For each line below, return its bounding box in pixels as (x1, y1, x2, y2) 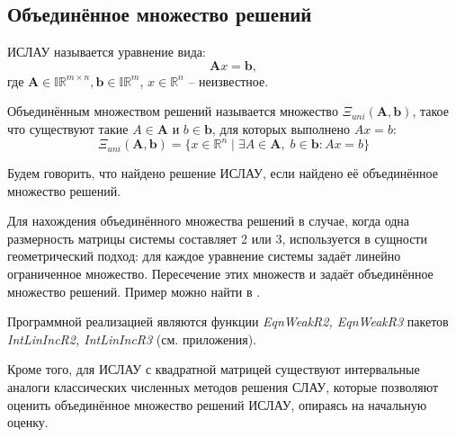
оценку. (7, 413, 49, 432)
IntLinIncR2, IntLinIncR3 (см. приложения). (7, 329, 257, 348)
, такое (412, 102, 449, 120)
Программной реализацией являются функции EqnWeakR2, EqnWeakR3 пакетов (7, 312, 449, 331)
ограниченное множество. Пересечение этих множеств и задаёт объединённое (7, 264, 434, 283)
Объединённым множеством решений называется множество (7, 102, 338, 120)
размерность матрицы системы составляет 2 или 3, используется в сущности (7, 228, 427, 247)
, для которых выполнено (211, 119, 351, 138)
